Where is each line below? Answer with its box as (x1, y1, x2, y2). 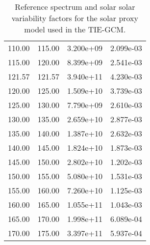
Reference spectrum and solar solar (15, 1, 135, 12)
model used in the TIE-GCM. (24, 24, 126, 35)
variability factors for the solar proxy (11, 12, 139, 24)
